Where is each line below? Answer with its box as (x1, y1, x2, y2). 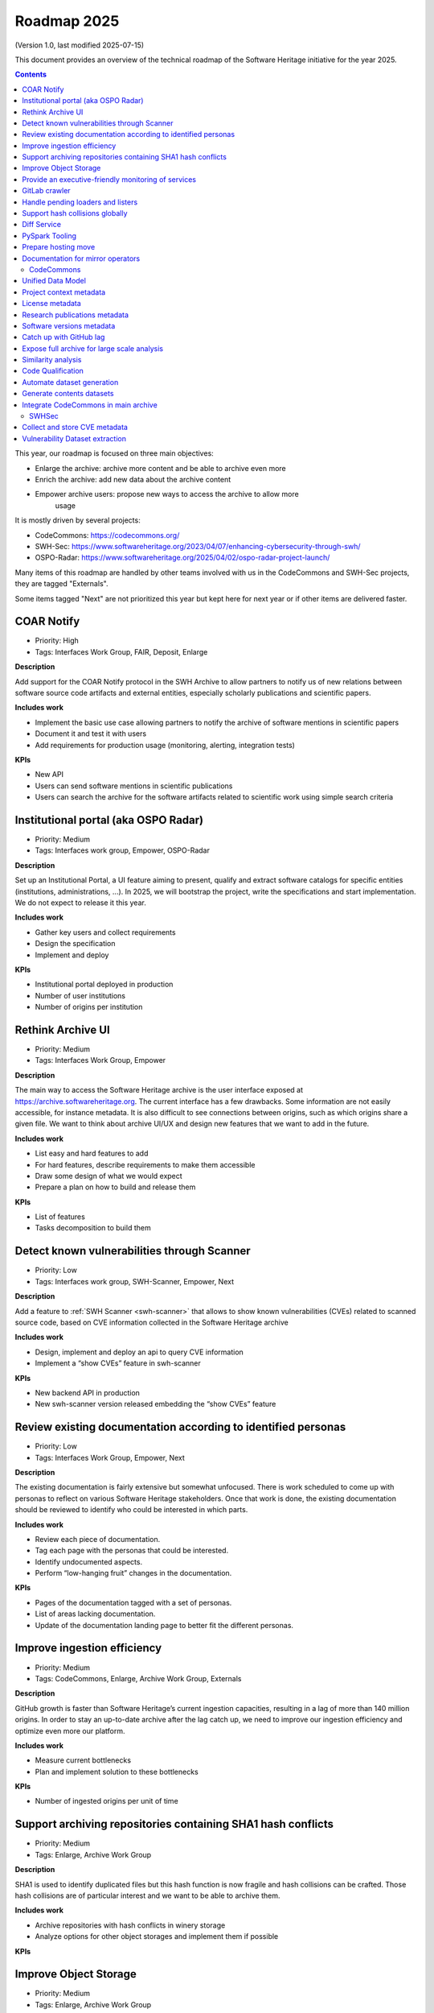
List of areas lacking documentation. (35, 1609, 156, 1618)
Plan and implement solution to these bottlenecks (35, 1767, 199, 1776)
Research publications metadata (22, 310, 129, 320)
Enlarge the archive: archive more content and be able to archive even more (35, 463, 287, 473)
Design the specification (35, 939, 116, 949)
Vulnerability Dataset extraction (22, 433, 126, 443)
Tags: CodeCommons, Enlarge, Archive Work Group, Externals (35, 1673, 242, 1683)
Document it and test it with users (35, 729, 147, 738)
